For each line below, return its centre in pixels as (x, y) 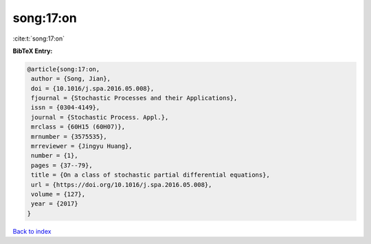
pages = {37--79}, (62, 165)
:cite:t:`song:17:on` (39, 38)
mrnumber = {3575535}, (69, 136)
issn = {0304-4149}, (66, 108)
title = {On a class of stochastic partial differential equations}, (151, 175)
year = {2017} (55, 204)
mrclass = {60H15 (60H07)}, (78, 127)
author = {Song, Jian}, (71, 79)
